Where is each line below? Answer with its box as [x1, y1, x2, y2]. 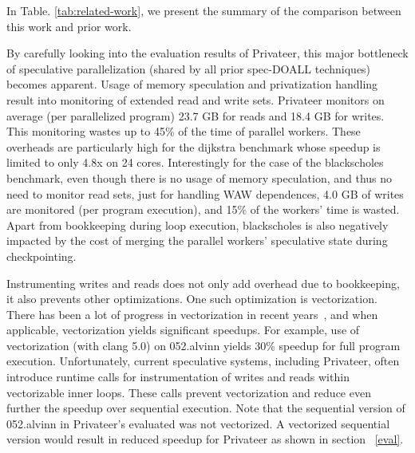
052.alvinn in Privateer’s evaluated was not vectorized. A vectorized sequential [6, 415, 390, 431]
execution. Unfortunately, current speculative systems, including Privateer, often [6, 353, 400, 369]
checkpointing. [6, 247, 77, 264]
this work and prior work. [6, 18, 132, 34]
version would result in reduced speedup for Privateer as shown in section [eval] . [6, 431, 404, 447]
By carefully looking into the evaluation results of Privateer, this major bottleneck [6, 45, 409, 61]
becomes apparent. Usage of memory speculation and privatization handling [6, 76, 378, 93]
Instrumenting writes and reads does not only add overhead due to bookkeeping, [6, 274, 400, 291]
